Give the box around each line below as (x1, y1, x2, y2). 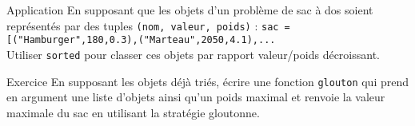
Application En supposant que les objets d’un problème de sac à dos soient (6, 2, 373, 18)
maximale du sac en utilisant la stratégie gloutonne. (6, 104, 260, 120)
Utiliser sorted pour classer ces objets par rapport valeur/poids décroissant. (6, 45, 381, 62)
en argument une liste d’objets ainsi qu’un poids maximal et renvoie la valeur (6, 89, 385, 105)
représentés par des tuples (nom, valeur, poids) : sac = (6, 17, 290, 33)
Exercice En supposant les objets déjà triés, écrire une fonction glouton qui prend (6, 73, 409, 89)
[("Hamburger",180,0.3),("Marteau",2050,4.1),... (6, 34, 276, 46)
